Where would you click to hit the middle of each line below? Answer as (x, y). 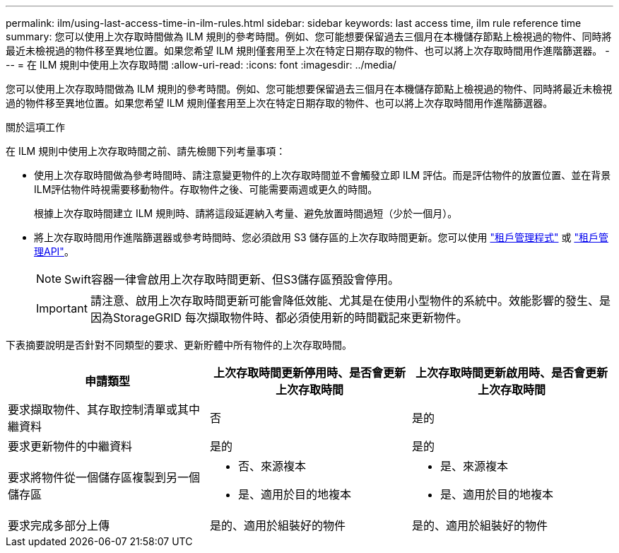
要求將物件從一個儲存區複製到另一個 (104, 477)
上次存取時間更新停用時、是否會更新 (309, 373)
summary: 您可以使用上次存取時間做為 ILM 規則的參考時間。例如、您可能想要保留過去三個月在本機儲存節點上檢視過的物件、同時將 (309, 36)
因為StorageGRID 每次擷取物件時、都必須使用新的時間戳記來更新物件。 (279, 318)
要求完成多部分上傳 (59, 525)
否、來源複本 (272, 466)
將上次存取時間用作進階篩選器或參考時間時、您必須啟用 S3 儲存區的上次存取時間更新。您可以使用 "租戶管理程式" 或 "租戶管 (321, 237)
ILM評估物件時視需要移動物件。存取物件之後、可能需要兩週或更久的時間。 (206, 189)
